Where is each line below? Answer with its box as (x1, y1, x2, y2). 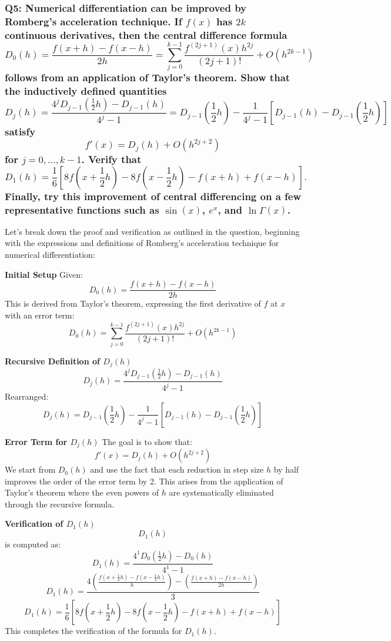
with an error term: (5, 308, 75, 321)
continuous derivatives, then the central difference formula (5, 27, 288, 42)
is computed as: (5, 538, 61, 550)
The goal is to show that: (102, 435, 192, 447)
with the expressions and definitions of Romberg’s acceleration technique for (5, 237, 279, 249)
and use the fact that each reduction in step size (90, 463, 264, 476)
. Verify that (81, 151, 142, 166)
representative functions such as (5, 202, 159, 217)
